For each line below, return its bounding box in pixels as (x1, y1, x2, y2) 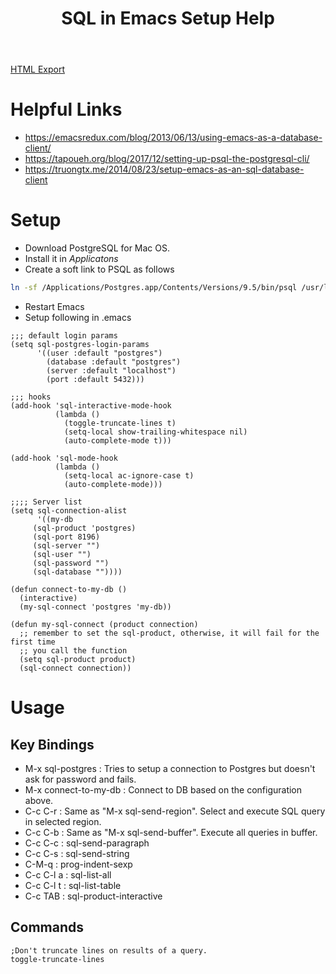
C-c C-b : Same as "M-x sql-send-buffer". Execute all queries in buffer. (24, 826, 318, 838)
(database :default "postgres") (46, 357, 182, 367)
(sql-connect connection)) (19, 663, 132, 673)
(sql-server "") (32, 540, 101, 551)
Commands (10, 919, 85, 936)
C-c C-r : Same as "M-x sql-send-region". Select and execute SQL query (24, 805, 326, 817)
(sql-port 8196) (32, 532, 101, 542)
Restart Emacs (24, 300, 85, 312)
